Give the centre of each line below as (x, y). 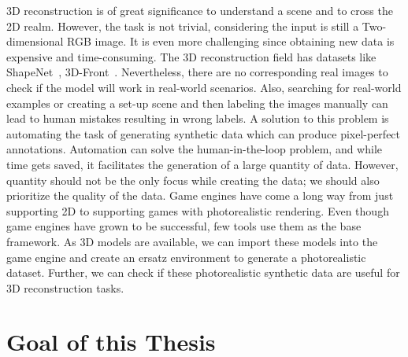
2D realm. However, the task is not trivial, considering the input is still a (183, 26)
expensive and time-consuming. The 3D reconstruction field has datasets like (191, 56)
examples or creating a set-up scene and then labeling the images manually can (197, 103)
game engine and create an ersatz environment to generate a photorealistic (186, 257)
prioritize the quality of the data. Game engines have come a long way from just (200, 195)
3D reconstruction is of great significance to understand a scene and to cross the (200, 10)
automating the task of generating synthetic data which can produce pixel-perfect (204, 133)
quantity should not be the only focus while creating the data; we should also (193, 180)
